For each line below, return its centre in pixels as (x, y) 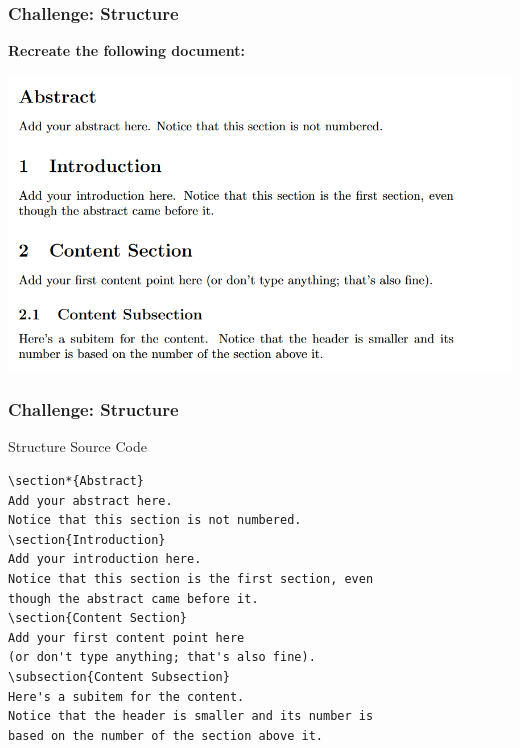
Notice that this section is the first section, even (191, 578)
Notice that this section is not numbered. (155, 520)
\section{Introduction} (87, 539)
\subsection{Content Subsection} (119, 676)
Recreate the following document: (126, 50)
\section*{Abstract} (76, 481)
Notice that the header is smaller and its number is (191, 716)
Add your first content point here (126, 637)
